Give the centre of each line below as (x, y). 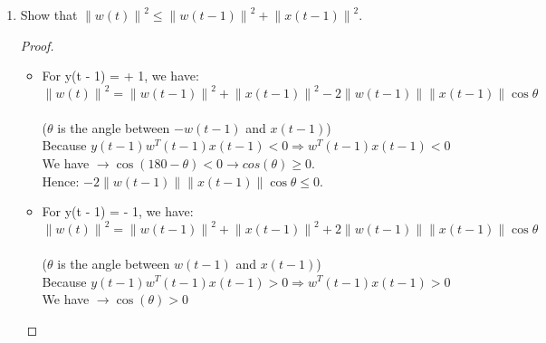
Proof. (37, 45)
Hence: (61, 181)
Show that (49, 14)
